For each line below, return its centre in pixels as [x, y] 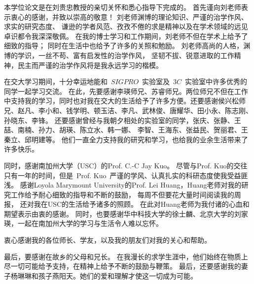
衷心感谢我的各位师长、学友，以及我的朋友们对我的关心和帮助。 [108, 240]
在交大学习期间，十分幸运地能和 [56, 81]
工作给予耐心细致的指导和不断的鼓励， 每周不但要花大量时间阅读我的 [122, 194]
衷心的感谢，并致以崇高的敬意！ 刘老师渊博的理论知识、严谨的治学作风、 [129, 16]
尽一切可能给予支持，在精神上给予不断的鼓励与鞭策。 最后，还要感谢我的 [123, 266]
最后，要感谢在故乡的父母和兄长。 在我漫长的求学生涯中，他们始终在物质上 [126, 256]
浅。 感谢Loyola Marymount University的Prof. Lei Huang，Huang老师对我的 [123, 185]
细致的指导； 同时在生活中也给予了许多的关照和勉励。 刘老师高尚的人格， [124, 46]
